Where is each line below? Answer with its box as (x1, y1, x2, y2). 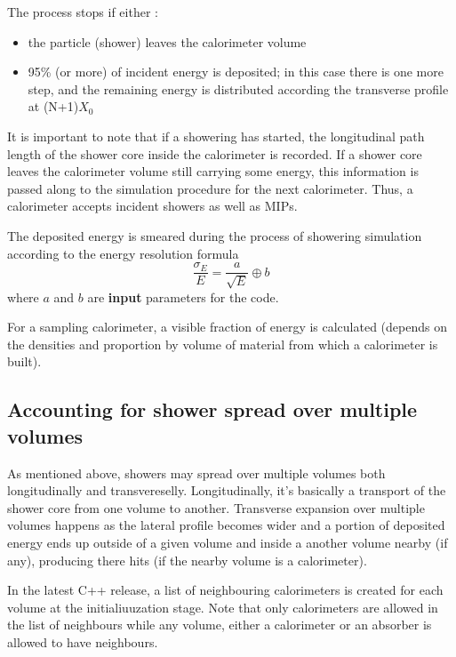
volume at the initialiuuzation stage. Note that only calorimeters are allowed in (7, 597, 438, 616)
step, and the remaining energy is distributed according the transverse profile (28, 79, 449, 98)
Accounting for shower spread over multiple (7, 396, 418, 423)
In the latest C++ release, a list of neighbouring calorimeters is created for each (7, 581, 444, 599)
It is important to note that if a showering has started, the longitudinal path (7, 126, 425, 145)
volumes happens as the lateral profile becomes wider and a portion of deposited (7, 516, 445, 534)
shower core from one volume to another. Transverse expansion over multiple (7, 498, 425, 517)
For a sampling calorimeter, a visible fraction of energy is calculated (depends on (7, 317, 447, 336)
